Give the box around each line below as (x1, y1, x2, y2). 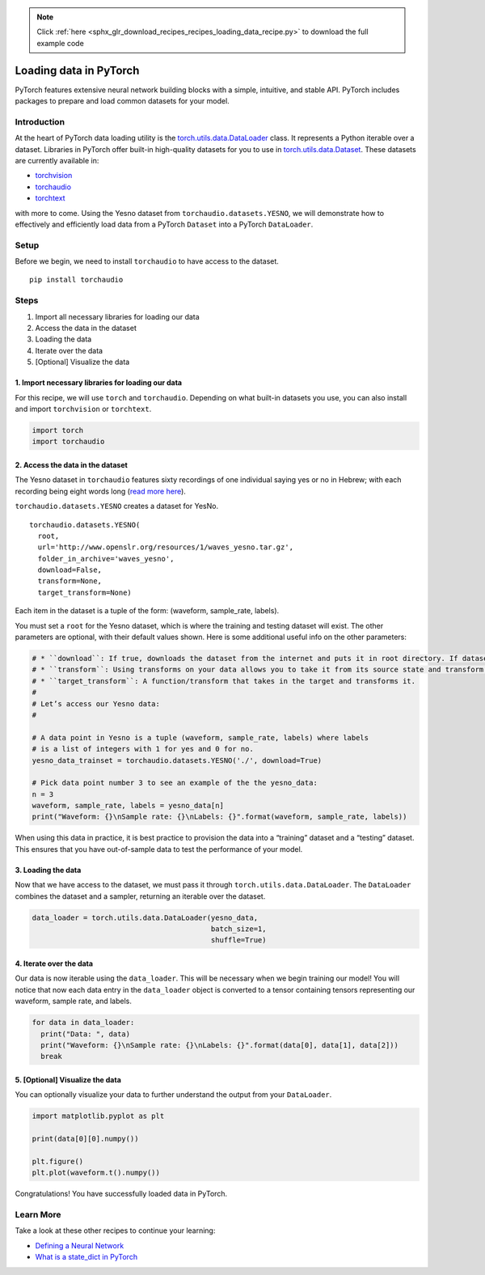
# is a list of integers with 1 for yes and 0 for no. (32, 744, 254, 754)
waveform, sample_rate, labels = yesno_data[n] (32, 801, 224, 811)
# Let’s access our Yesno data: (32, 699, 161, 708)
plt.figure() (32, 1157, 84, 1166)
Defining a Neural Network (35, 1240, 124, 1250)
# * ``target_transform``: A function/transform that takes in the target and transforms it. (32, 676, 416, 685)
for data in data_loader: (32, 1018, 135, 1027)
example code (36, 38, 84, 48)
